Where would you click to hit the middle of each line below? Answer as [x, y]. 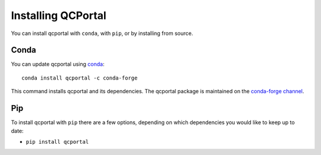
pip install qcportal [57, 142]
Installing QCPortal [59, 15]
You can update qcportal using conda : [58, 64]
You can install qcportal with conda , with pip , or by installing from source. [102, 33]
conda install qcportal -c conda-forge [80, 78]
